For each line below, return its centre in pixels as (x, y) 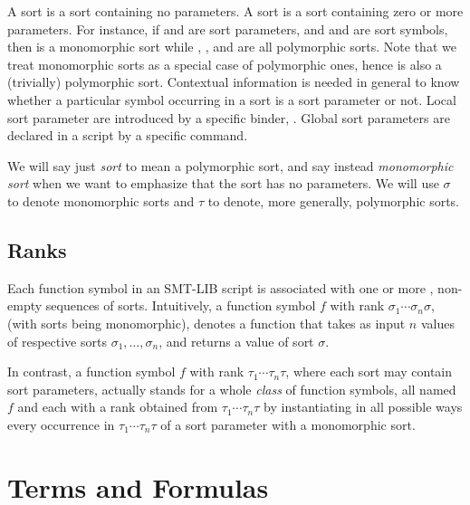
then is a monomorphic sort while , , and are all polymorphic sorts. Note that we (232, 47)
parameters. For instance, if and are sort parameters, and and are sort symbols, (228, 29)
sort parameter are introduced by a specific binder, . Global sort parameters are (229, 117)
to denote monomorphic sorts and (101, 200)
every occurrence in (61, 424)
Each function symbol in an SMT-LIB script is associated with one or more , (221, 287)
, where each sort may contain (369, 372)
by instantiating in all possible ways (363, 407)
